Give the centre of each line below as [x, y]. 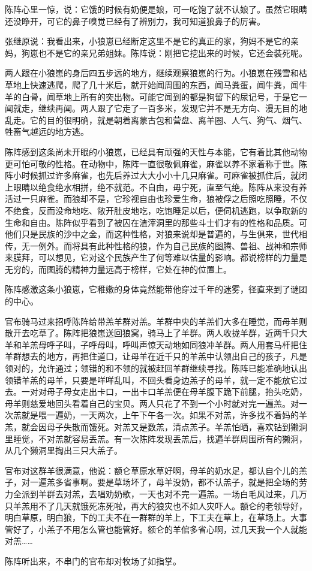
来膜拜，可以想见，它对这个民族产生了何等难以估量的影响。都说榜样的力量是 [156, 257]
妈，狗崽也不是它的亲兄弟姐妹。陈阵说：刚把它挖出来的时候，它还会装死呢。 [156, 52]
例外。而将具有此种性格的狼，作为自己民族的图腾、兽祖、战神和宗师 [172, 245]
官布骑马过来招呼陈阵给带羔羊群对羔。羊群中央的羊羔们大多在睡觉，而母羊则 [156, 321]
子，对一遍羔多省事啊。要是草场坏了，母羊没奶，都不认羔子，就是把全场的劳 [156, 482]
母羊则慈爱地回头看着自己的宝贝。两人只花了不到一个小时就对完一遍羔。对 [152, 403]
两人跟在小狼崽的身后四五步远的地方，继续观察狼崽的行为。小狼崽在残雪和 [152, 73]
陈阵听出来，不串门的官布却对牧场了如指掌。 [93, 561]
